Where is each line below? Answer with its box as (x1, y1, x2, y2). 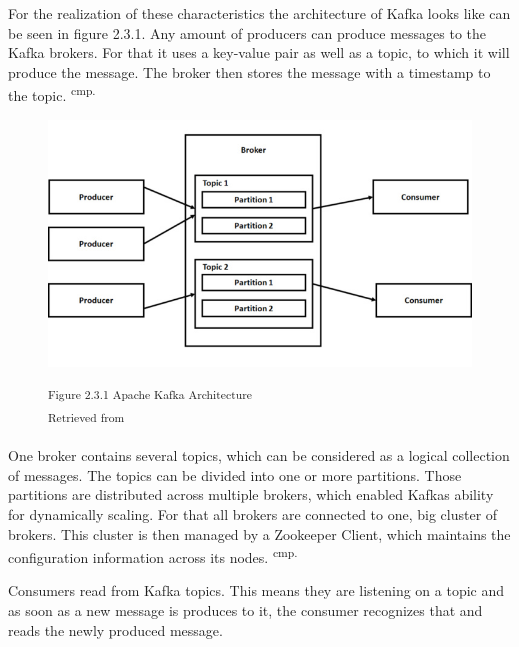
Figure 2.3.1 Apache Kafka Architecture (48, 385, 252, 402)
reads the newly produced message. (8, 619, 223, 640)
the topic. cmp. (8, 82, 96, 106)
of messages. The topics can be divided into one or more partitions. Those (8, 464, 462, 485)
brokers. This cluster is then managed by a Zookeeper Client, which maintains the (8, 523, 511, 544)
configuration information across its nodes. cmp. (8, 544, 298, 567)
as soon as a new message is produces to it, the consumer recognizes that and (8, 600, 483, 621)
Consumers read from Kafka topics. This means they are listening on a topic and (8, 580, 505, 601)
